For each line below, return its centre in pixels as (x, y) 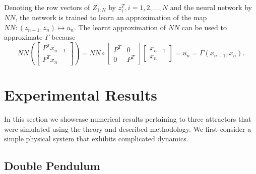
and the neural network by (211, 7)
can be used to (204, 27)
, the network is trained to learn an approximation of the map (111, 17)
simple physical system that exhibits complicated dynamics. (96, 139)
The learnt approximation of (122, 27)
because (63, 37)
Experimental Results (81, 95)
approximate (23, 37)
